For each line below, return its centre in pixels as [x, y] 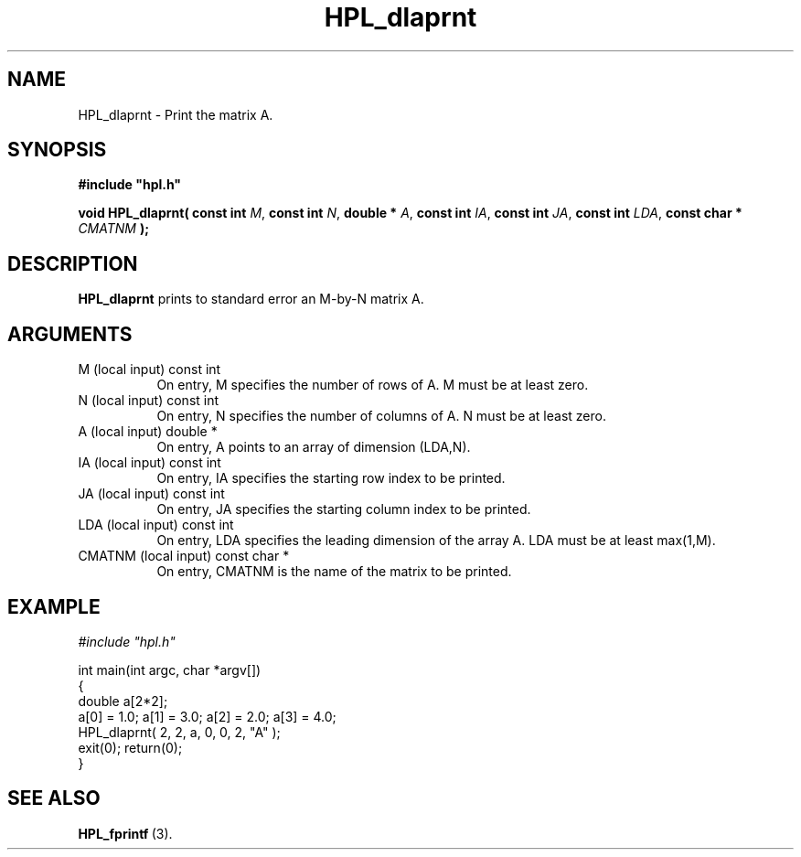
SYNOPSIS [57, 150]
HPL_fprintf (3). [125, 833]
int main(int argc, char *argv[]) [170, 670]
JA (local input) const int [151, 494]
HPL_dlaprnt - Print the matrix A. [176, 114]
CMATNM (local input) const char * [184, 556]
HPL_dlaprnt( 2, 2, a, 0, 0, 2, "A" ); [179, 732]
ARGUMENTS [70, 334]
